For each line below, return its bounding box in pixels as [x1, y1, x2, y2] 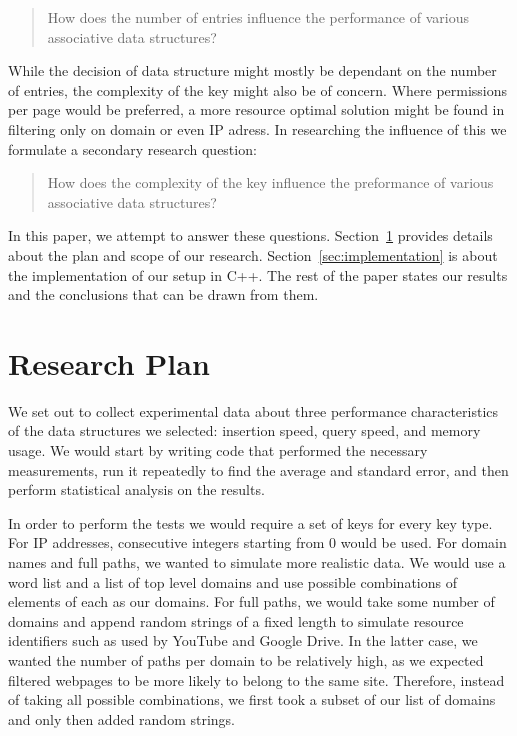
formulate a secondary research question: [8, 138, 257, 159]
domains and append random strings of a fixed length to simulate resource [8, 610, 464, 631]
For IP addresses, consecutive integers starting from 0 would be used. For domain [8, 532, 507, 553]
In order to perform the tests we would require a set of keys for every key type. [8, 512, 493, 533]
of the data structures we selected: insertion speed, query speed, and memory [8, 420, 481, 441]
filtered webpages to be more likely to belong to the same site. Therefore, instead [8, 669, 505, 690]
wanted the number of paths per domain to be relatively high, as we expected [8, 649, 484, 670]
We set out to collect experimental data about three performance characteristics [8, 400, 499, 421]
